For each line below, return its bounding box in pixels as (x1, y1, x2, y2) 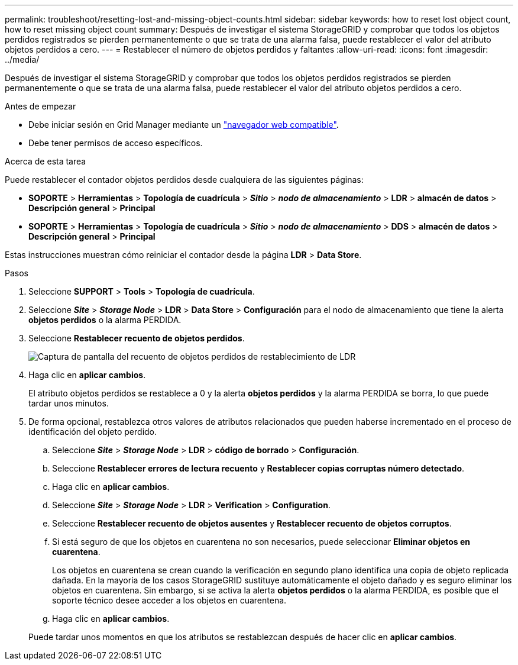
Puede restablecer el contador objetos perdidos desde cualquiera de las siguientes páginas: (5, 175, 364, 185)
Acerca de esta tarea (5, 156, 86, 166)
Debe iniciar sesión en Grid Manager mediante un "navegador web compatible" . (28, 120, 339, 130)
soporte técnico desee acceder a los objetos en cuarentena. (52, 595, 287, 605)
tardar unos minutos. (28, 398, 109, 408)
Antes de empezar (5, 101, 76, 111)
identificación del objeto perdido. (28, 427, 157, 437)
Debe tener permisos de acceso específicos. (28, 138, 203, 148)
